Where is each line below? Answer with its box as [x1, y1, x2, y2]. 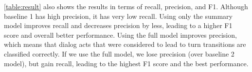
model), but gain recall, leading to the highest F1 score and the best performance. [4, 58, 249, 68]
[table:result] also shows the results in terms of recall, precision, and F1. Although [4, 1, 248, 11]
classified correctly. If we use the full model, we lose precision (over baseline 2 [4, 48, 234, 58]
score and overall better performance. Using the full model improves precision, [4, 29, 237, 40]
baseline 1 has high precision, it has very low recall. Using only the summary [4, 11, 233, 21]
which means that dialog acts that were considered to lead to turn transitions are [4, 39, 246, 49]
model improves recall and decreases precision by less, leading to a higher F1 [4, 20, 233, 30]
